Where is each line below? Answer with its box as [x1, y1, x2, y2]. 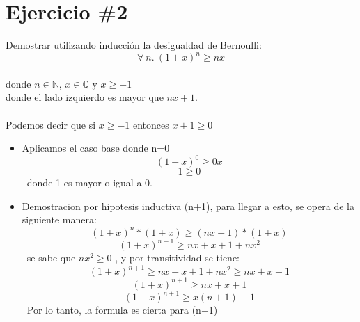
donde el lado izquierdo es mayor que [6, 90, 164, 104]
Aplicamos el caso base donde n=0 [22, 140, 170, 155]
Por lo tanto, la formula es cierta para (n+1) [26, 303, 218, 317]
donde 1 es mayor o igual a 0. [26, 175, 152, 190]
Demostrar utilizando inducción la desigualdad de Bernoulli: [6, 38, 262, 52]
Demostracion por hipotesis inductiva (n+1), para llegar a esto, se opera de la [22, 198, 354, 213]
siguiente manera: [22, 212, 97, 227]
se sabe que [26, 250, 76, 265]
